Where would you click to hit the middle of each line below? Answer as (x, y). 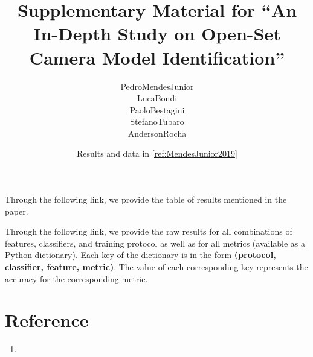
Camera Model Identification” (157, 57)
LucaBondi (157, 98)
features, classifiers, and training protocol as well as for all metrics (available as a (155, 243)
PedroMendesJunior (157, 86)
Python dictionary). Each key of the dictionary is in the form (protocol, (140, 255)
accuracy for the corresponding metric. (76, 278)
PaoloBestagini (157, 109)
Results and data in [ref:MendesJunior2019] (157, 153)
